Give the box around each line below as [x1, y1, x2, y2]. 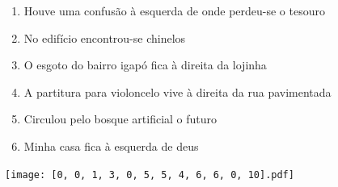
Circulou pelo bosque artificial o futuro [23, 110, 218, 127]
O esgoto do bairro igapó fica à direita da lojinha [23, 56, 267, 73]
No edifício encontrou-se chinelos [23, 29, 186, 46]
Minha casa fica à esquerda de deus [23, 137, 199, 154]
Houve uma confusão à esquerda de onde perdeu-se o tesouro [23, 2, 325, 19]
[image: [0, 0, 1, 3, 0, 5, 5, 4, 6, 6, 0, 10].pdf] [5, 168, 294, 181]
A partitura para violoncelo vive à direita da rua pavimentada [23, 83, 332, 100]
